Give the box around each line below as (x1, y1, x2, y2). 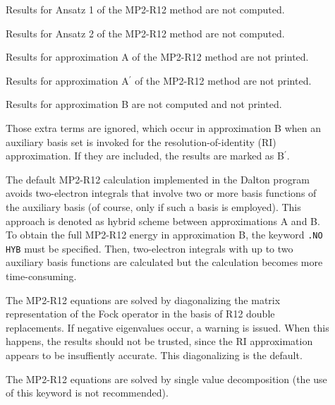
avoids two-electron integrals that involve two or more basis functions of (6, 186, 317, 200)
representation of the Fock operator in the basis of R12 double (6, 306, 275, 321)
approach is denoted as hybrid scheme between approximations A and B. (6, 213, 320, 228)
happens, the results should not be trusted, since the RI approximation (6, 334, 313, 349)
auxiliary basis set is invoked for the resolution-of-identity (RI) (6, 134, 276, 149)
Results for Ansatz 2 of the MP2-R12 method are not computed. (6, 25, 285, 40)
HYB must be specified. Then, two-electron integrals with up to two (6, 241, 293, 255)
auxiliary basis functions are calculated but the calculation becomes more (6, 255, 323, 270)
